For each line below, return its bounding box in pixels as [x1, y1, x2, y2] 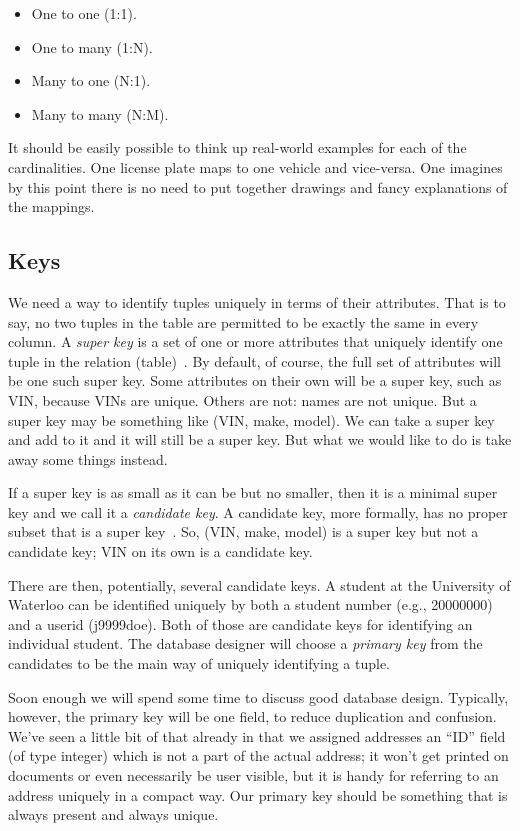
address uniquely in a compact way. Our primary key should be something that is [8, 784, 508, 805]
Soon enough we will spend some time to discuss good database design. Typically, [8, 686, 509, 707]
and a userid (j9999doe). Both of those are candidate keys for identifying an [8, 613, 473, 634]
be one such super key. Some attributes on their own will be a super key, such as [8, 370, 502, 391]
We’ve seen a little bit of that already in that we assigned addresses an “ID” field [8, 725, 506, 746]
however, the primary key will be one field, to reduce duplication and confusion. [8, 706, 497, 727]
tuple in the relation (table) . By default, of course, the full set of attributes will [8, 350, 501, 371]
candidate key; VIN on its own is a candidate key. [8, 541, 313, 562]
